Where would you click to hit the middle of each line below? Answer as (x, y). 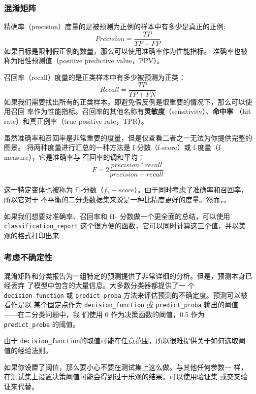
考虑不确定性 (28, 257)
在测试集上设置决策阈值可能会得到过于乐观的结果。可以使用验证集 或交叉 (122, 376)
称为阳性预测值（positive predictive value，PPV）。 (84, 60)
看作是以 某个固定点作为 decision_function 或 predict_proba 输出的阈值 (121, 304)
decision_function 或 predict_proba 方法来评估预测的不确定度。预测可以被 (126, 295)
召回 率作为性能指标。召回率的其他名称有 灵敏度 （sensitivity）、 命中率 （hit (131, 111)
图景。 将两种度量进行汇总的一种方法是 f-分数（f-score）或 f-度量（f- (113, 147)
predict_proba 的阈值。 (42, 324)
